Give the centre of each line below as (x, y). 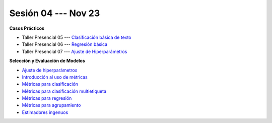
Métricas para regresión (47, 98)
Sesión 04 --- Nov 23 (55, 13)
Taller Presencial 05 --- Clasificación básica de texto (77, 37)
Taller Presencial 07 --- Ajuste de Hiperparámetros (75, 51)
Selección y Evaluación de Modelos (47, 61)
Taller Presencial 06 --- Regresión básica (65, 44)
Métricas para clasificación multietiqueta (64, 91)
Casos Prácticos (27, 28)
